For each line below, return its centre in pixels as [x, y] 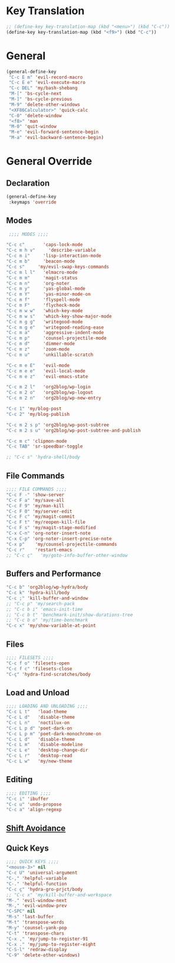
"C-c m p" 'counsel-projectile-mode [57, 338]
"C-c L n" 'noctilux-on [38, 722]
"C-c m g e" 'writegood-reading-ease [55, 327]
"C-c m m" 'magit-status [42, 278]
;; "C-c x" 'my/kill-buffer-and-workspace [59, 895]
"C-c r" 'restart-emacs [39, 550]
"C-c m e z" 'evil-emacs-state [47, 377]
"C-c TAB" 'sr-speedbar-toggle [44, 447]
